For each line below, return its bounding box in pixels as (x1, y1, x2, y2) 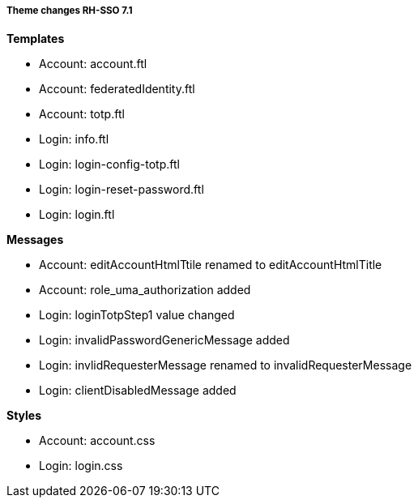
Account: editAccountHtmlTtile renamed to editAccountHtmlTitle (39, 258, 382, 272)
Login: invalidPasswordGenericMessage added (39, 333, 290, 348)
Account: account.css (39, 434, 156, 448)
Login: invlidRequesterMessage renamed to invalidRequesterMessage (39, 358, 412, 373)
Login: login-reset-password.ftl (39, 182, 204, 197)
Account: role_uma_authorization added (39, 283, 251, 297)
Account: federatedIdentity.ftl (39, 82, 195, 96)
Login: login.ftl (39, 207, 115, 222)
